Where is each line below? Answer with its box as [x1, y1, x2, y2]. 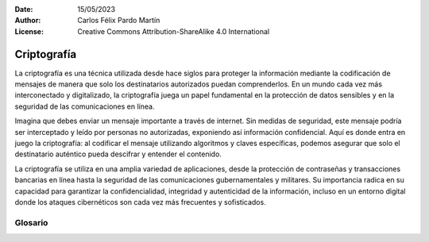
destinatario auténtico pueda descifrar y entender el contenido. [14, 149, 222, 159]
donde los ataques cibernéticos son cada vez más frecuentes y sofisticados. [14, 197, 266, 206]
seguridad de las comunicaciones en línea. [14, 102, 155, 111]
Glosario [14, 217, 48, 228]
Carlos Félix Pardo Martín [77, 16, 160, 25]
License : [14, 26, 44, 36]
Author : [14, 16, 41, 25]
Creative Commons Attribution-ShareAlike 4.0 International [77, 26, 270, 36]
